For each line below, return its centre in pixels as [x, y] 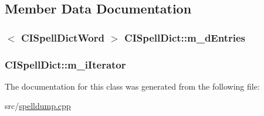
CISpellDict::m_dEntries [185, 37]
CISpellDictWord [62, 37]
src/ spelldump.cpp [38, 106]
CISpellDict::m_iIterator [65, 64]
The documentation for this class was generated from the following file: [132, 86]
